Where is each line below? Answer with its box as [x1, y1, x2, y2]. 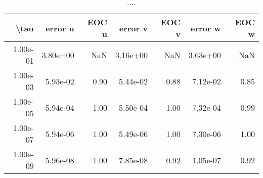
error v [119, 22, 148, 34]
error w [191, 22, 221, 34]
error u [45, 22, 74, 34]
